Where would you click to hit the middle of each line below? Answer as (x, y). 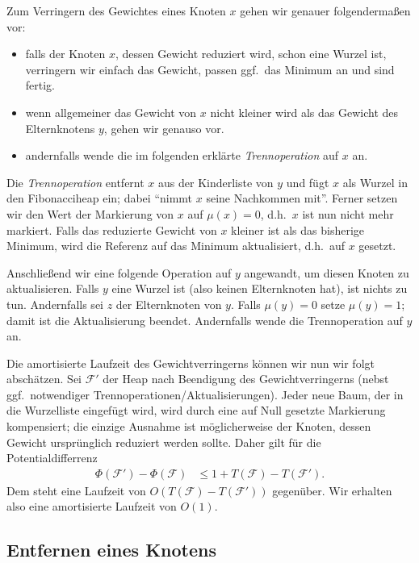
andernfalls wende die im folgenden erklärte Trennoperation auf (182, 155)
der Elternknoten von (169, 304)
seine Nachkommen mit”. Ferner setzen (302, 198)
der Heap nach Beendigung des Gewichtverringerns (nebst (246, 379)
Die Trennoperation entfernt (75, 182)
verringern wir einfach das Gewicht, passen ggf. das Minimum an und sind (210, 69)
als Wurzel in (375, 182)
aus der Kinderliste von (216, 182)
